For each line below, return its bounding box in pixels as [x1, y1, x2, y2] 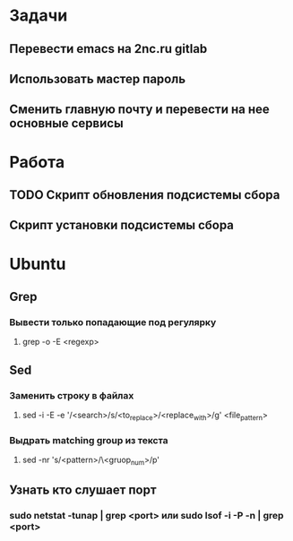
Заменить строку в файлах [9, 389, 134, 401]
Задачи [9, 5, 68, 26]
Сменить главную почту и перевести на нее [9, 102, 271, 117]
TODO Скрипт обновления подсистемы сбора [9, 187, 280, 202]
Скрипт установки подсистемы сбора [9, 218, 235, 233]
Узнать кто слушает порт [9, 483, 157, 498]
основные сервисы [9, 116, 124, 131]
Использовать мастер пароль [9, 71, 186, 86]
